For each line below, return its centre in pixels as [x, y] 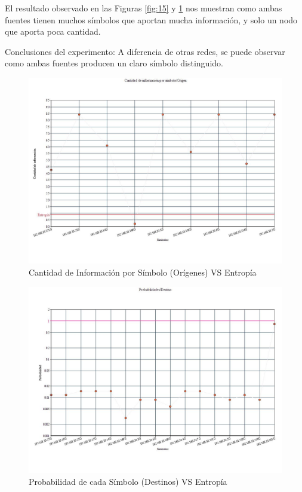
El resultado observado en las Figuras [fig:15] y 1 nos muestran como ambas [144, 8]
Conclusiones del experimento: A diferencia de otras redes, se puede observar [145, 51]
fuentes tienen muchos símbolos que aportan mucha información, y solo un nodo [151, 19]
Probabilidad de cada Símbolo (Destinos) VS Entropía [128, 481]
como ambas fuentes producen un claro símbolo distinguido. [114, 63]
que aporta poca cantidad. [53, 31]
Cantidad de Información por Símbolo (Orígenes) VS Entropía [143, 272]
